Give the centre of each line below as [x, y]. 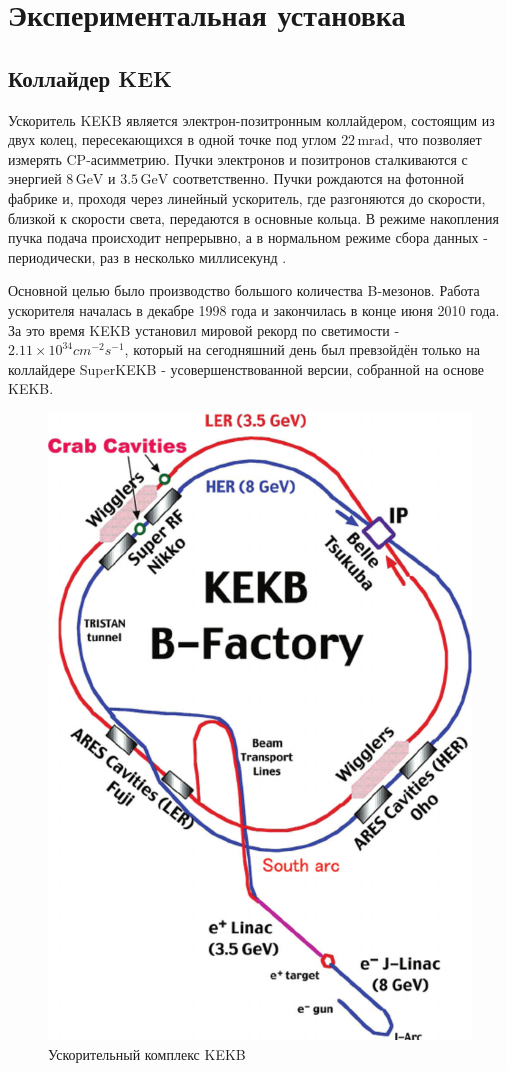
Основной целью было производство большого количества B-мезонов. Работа [244, 290]
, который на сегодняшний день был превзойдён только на [302, 349]
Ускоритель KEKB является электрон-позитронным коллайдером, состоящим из [251, 119]
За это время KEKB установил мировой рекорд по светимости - [204, 329]
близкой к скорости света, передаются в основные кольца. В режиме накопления [253, 217]
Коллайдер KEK [90, 77]
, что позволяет [435, 139]
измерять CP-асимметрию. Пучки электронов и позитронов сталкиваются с [238, 158]
